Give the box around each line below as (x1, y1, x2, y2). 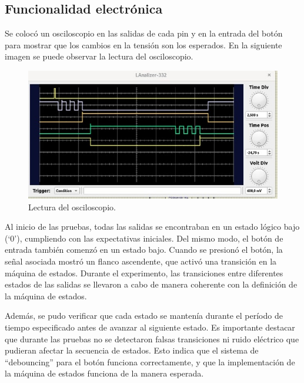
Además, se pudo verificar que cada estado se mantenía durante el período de (5, 309, 283, 322)
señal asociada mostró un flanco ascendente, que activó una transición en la (5, 255, 277, 268)
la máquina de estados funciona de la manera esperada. (5, 367, 204, 379)
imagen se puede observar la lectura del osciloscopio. (5, 50, 193, 62)
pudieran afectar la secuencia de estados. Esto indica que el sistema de (5, 344, 259, 356)
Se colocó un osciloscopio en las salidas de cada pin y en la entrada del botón (5, 27, 283, 39)
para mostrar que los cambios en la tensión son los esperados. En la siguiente (5, 38, 282, 51)
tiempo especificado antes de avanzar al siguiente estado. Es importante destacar (5, 321, 295, 334)
